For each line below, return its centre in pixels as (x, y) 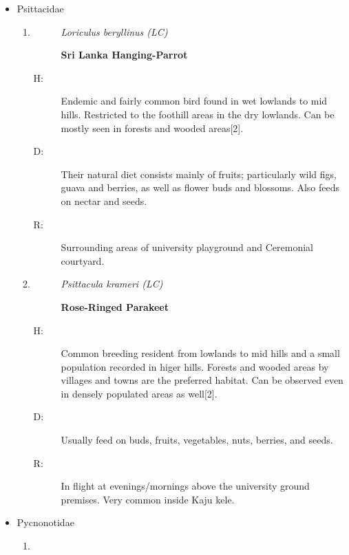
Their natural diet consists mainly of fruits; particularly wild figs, (199, 174)
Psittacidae (40, 8)
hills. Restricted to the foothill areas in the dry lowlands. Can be (198, 114)
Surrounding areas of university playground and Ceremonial (187, 247)
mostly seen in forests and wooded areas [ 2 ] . (152, 128)
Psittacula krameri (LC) (112, 284)
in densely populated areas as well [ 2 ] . (139, 393)
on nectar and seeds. (104, 200)
